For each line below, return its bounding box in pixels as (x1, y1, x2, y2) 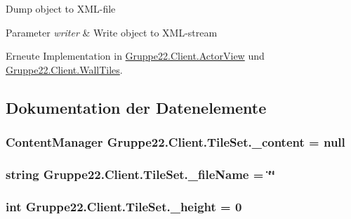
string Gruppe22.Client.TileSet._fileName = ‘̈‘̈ (6, 165, 276, 182)
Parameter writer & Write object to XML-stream (6, 25, 218, 39)
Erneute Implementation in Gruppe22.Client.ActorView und (6, 48, 265, 63)
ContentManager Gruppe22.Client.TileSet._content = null (6, 133, 345, 151)
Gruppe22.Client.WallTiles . (6, 62, 123, 77)
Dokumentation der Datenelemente (6, 96, 267, 118)
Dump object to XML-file (6, 1, 116, 15)
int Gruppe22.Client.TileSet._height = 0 (6, 197, 242, 215)
